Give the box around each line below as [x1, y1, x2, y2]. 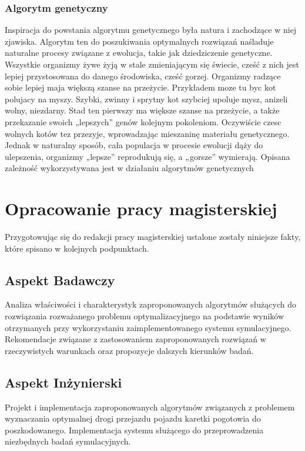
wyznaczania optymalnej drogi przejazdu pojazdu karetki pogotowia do [5, 412, 261, 425]
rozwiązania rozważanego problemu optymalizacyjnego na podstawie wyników [5, 310, 284, 322]
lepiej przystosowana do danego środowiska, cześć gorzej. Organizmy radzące [5, 69, 281, 82]
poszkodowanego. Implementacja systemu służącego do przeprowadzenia [5, 423, 264, 436]
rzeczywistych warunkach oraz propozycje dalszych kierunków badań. [5, 344, 254, 356]
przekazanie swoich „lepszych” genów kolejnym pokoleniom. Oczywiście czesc [5, 115, 281, 128]
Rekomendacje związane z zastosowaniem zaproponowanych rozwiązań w [5, 333, 266, 345]
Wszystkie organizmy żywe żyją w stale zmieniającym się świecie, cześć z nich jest [5, 58, 299, 70]
